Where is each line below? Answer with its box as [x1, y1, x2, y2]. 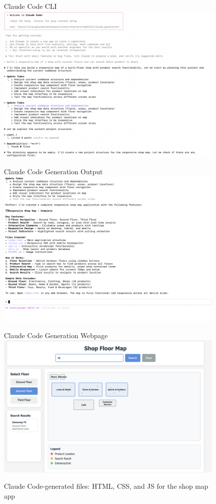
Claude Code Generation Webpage [4, 330, 108, 340]
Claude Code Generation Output [4, 166, 103, 177]
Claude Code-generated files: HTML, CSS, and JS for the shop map [4, 481, 208, 491]
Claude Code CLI [4, 1, 57, 11]
